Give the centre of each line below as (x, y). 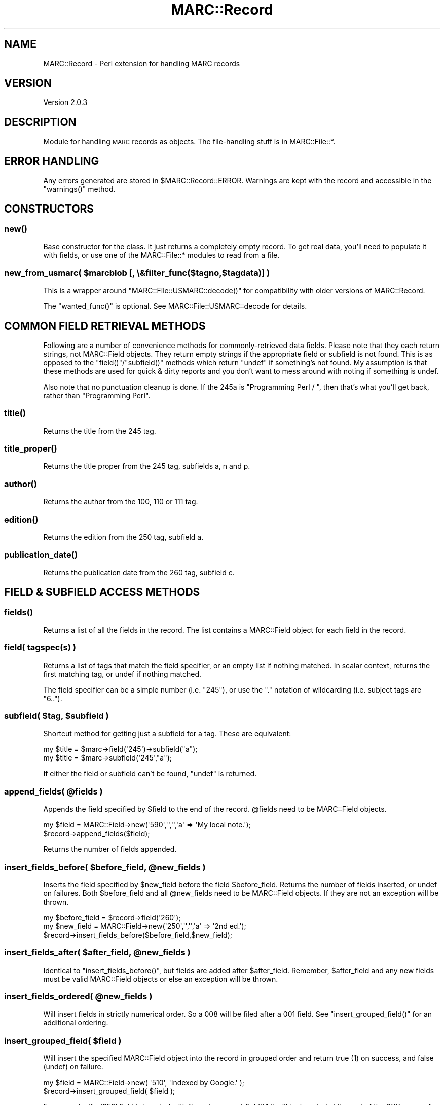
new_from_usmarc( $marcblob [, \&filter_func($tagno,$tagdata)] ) (137, 273)
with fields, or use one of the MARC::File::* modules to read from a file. (161, 255)
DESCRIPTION (40, 122)
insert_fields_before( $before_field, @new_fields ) (105, 867)
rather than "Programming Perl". (97, 395)
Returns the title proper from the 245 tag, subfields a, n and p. (147, 466)
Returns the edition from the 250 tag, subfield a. (123, 537)
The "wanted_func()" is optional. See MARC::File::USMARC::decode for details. (175, 306)
